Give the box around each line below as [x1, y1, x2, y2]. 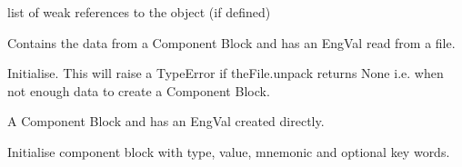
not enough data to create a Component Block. [7, 81, 270, 100]
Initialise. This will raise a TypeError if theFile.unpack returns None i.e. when [7, 64, 444, 83]
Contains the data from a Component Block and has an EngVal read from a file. [7, 33, 456, 52]
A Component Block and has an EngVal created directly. [7, 112, 325, 131]
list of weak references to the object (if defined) [7, 3, 271, 21]
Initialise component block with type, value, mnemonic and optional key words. [7, 142, 450, 161]
